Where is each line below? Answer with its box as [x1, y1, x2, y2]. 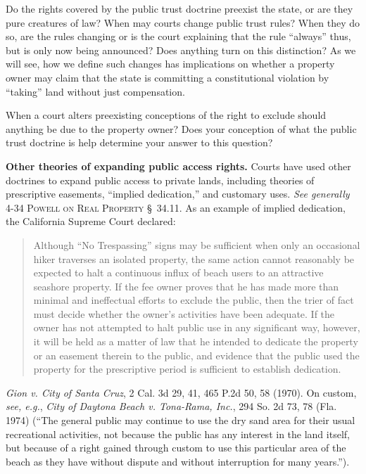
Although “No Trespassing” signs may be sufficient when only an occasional [33, 237, 360, 252]
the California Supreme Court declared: [6, 214, 176, 229]
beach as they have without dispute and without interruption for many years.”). [6, 454, 350, 468]
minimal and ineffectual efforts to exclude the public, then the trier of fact [33, 293, 354, 307]
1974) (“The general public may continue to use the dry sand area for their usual [6, 413, 355, 428]
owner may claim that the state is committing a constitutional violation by [6, 70, 329, 84]
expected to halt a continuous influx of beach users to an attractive [33, 265, 324, 280]
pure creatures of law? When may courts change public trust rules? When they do [6, 15, 360, 30]
